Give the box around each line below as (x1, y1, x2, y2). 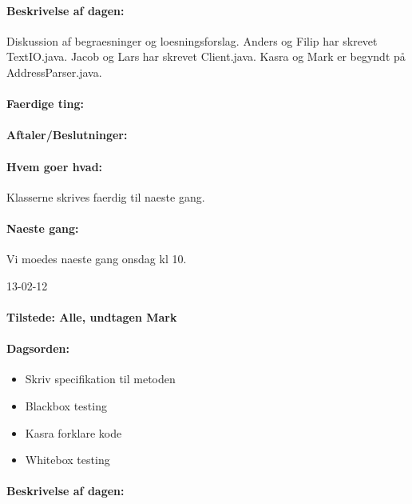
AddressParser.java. (6, 63, 102, 80)
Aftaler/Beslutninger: (6, 126, 128, 143)
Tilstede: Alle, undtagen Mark (6, 308, 177, 325)
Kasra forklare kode (25, 424, 122, 441)
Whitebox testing (25, 451, 110, 468)
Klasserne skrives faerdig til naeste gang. (6, 188, 205, 205)
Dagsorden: (6, 340, 70, 357)
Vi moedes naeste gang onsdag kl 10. (6, 250, 187, 267)
